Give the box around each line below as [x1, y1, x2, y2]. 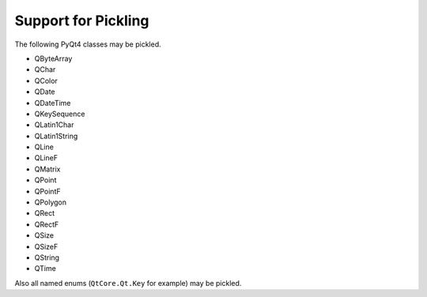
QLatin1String [34, 131, 78, 141]
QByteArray [34, 54, 73, 63]
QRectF [34, 220, 59, 229]
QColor [34, 76, 59, 85]
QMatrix [34, 164, 61, 174]
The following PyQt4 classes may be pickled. [14, 39, 161, 49]
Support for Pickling [14, 12, 149, 29]
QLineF [34, 153, 59, 163]
